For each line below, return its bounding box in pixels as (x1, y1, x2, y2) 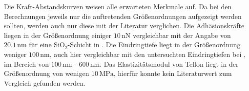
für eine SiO (29, 39, 65, 50)
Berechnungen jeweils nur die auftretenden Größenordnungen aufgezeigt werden (4, 11, 242, 21)
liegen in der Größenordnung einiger (4, 30, 112, 40)
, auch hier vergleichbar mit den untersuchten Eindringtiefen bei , (49, 49, 246, 59)
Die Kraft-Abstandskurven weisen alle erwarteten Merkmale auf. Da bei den (4, 1, 232, 11)
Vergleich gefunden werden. (4, 77, 85, 88)
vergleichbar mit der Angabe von (132, 30, 231, 40)
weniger (4, 49, 27, 59)
